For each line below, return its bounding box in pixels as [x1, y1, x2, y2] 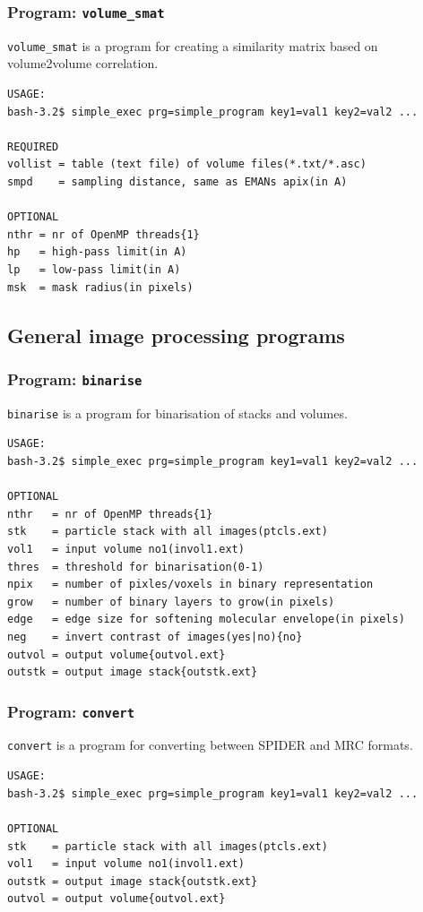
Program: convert [7, 700, 135, 722]
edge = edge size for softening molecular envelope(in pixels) [7, 613, 405, 626]
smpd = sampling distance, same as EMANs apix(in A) [7, 176, 348, 188]
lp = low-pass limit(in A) [7, 262, 181, 276]
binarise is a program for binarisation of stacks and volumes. [7, 403, 348, 422]
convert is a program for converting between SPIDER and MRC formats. [7, 736, 413, 754]
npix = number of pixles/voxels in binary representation [7, 578, 374, 591]
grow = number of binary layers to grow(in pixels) [7, 595, 335, 608]
